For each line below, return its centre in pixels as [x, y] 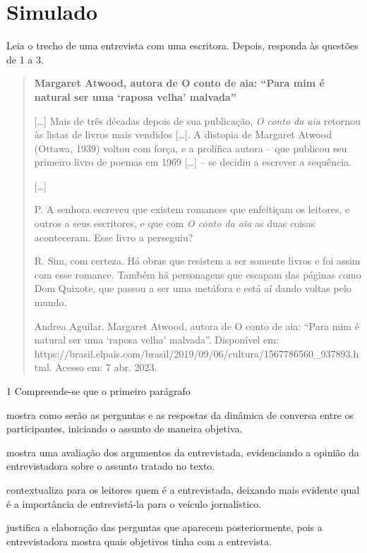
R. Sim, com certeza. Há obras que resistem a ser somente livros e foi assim [197, 261]
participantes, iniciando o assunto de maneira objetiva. [125, 429]
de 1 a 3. [25, 59]
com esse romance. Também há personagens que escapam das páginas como [198, 274]
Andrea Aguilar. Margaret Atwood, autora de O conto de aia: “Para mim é [197, 326]
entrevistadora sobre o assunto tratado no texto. [111, 466]
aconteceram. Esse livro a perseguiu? [114, 237]
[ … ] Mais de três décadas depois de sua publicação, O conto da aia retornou [197, 120]
